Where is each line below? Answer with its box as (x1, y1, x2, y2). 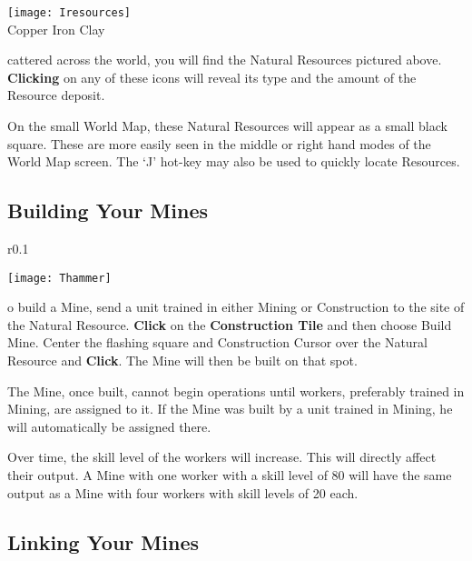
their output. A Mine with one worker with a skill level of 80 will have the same (7, 466, 452, 485)
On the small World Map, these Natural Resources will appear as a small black (7, 116, 447, 135)
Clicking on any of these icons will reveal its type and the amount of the (7, 67, 417, 86)
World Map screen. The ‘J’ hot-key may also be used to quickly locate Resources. (7, 152, 460, 171)
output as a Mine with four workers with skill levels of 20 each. (7, 483, 359, 502)
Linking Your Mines (7, 527, 200, 556)
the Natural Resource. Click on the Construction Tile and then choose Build (7, 315, 452, 334)
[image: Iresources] (7, 6, 132, 19)
